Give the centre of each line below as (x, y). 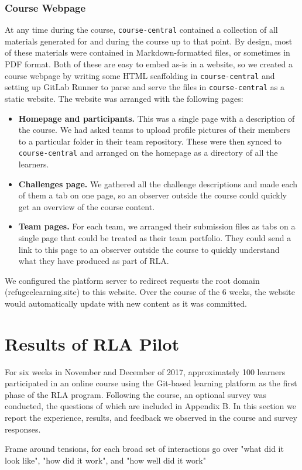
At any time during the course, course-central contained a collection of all (141, 30)
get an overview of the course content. (87, 206)
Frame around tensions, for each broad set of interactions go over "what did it (144, 449)
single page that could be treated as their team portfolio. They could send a (155, 237)
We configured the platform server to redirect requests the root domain (132, 280)
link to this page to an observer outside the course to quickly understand (149, 249)
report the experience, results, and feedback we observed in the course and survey (151, 418)
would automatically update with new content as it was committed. (126, 303)
